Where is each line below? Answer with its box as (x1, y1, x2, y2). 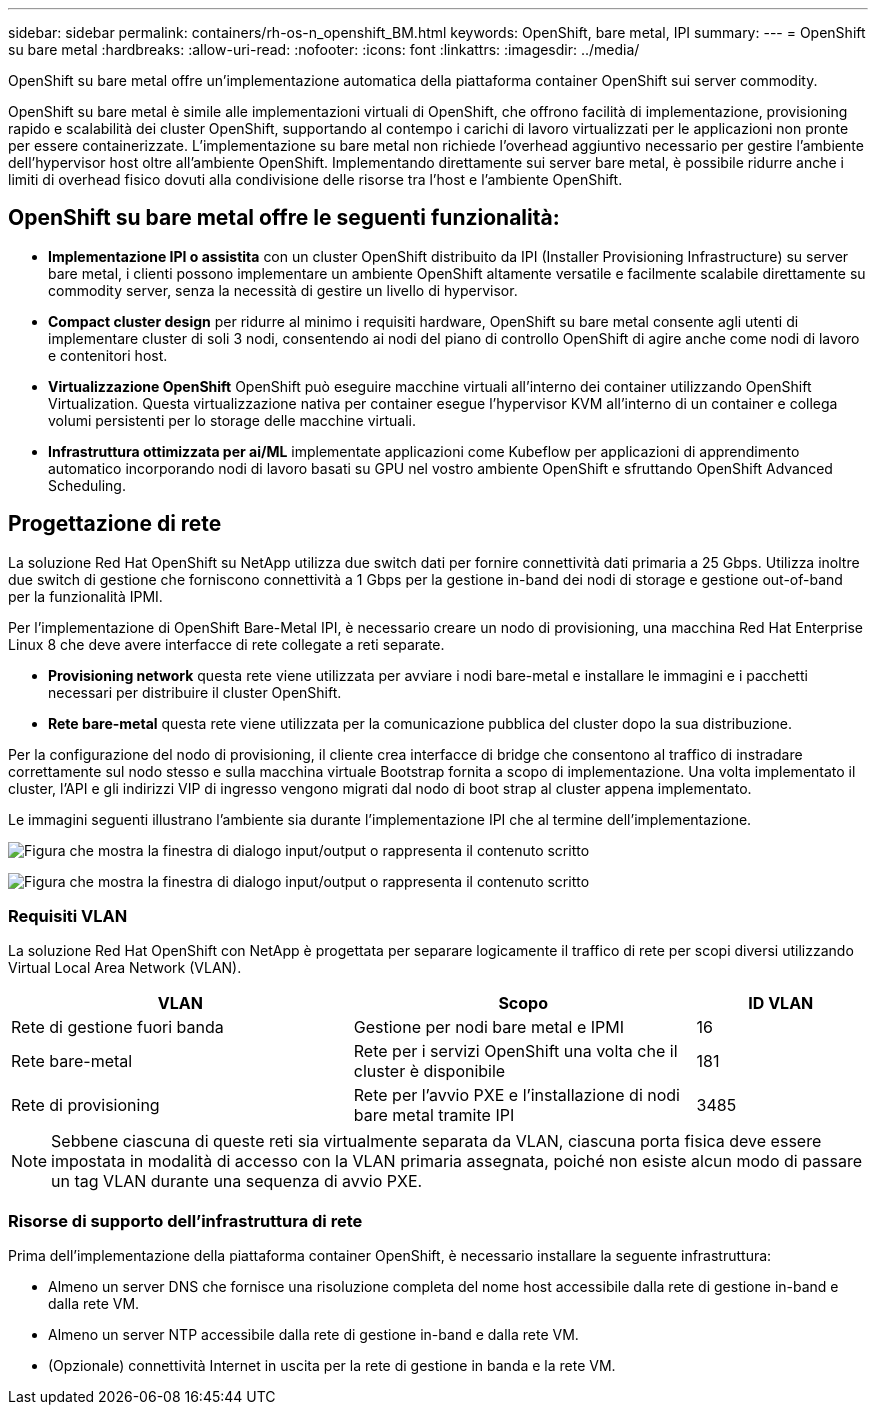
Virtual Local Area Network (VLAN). (8, 959, 242, 977)
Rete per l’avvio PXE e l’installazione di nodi (353, 1085, 680, 1106)
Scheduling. (48, 476, 126, 494)
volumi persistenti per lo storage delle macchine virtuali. (48, 411, 416, 429)
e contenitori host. (48, 346, 168, 364)
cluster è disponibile (353, 1061, 506, 1082)
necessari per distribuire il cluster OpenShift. (48, 683, 342, 701)
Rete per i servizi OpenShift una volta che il (353, 1041, 678, 1062)
